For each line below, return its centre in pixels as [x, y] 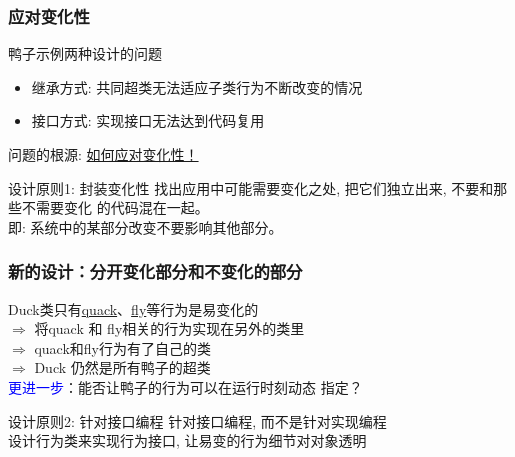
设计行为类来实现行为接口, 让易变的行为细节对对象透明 [187, 440]
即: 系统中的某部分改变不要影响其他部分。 [145, 226]
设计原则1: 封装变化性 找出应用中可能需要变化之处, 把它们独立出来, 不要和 [251, 187]
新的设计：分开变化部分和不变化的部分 [155, 271]
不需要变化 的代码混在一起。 [115, 207]
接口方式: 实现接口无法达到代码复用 [148, 120]
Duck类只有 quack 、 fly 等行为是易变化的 [133, 308]
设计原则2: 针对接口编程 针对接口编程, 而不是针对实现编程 [197, 420]
